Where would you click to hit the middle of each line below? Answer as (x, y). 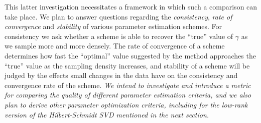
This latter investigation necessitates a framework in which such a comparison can (131, 6)
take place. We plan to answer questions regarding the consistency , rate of (118, 16)
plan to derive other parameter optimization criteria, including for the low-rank (126, 104)
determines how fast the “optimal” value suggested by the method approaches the (130, 55)
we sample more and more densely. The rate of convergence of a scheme (115, 46)
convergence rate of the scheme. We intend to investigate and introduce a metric (128, 85)
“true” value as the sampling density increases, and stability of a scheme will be (127, 65)
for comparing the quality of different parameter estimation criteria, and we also (128, 95)
